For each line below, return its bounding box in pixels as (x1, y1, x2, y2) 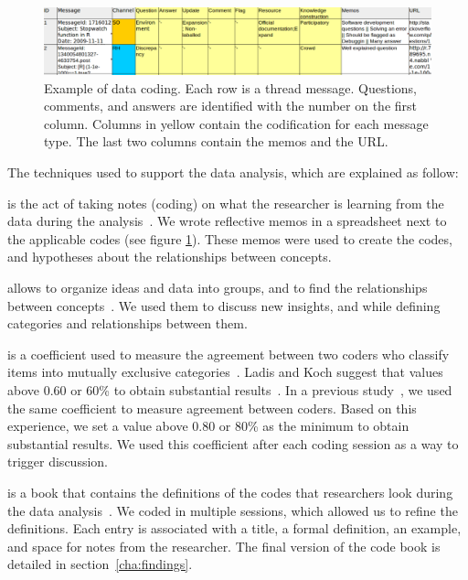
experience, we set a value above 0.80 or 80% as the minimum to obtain (7, 416, 409, 435)
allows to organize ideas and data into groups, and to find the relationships (7, 278, 428, 297)
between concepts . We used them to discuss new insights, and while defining (7, 295, 441, 315)
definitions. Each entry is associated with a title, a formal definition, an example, (7, 519, 462, 538)
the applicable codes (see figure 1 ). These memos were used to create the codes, (7, 229, 452, 248)
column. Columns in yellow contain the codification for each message (44, 113, 429, 133)
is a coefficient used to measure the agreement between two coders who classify (7, 344, 450, 363)
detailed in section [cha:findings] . (7, 554, 193, 574)
